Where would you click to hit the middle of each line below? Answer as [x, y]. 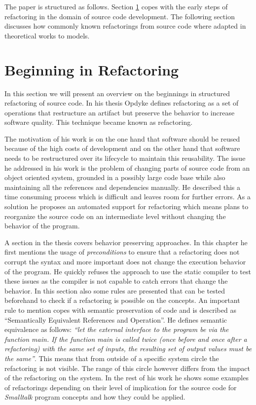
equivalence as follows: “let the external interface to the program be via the [117, 329]
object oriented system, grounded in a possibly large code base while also [115, 177]
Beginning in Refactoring [92, 69]
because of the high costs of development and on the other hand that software [122, 148]
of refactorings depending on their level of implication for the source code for [121, 387]
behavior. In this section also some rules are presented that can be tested [115, 290]
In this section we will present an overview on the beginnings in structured [117, 93]
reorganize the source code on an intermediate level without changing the [115, 216]
